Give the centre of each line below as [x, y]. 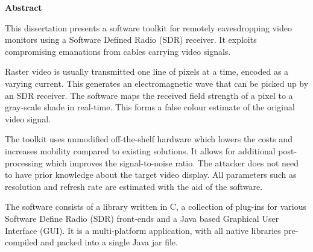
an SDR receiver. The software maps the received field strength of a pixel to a [149, 95]
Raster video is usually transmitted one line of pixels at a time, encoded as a [147, 71]
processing [24, 162]
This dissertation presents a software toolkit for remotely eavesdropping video [148, 27]
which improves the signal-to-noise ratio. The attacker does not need [172, 162]
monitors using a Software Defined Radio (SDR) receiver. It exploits [131, 39]
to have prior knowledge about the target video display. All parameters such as [151, 175]
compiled [21, 242]
